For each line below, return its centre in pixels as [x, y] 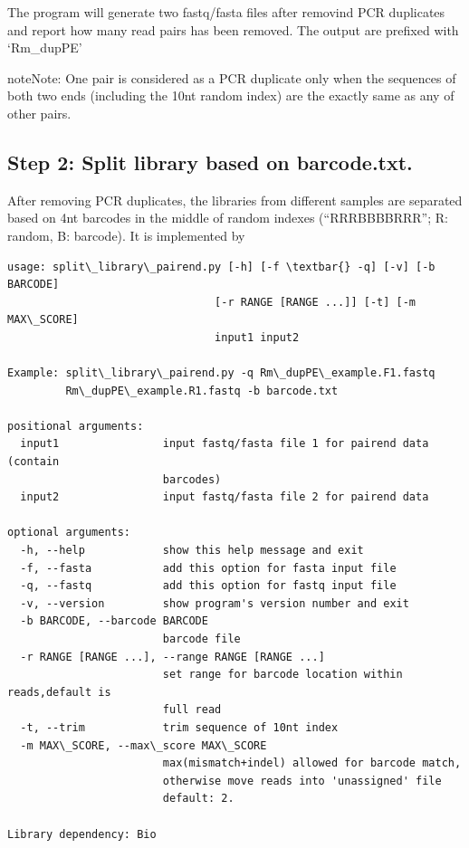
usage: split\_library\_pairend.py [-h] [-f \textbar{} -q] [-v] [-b [221, 267]
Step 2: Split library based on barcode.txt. [210, 162]
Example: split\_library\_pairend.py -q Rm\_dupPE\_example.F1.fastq [221, 373]
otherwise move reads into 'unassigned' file [302, 781]
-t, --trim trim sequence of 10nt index [179, 727]
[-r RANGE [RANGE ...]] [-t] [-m [316, 302]
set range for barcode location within [282, 675]
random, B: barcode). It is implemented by [126, 235]
